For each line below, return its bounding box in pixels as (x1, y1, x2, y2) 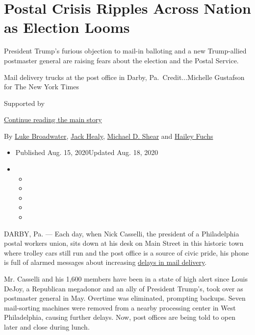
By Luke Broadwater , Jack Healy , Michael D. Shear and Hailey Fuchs (4, 130, 213, 141)
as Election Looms (4, 17, 130, 37)
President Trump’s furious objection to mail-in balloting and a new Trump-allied (4, 46, 247, 56)
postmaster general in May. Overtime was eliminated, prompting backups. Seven (4, 293, 246, 303)
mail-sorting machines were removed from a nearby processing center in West (4, 302, 236, 312)
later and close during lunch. (4, 321, 90, 332)
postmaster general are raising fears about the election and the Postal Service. (4, 55, 239, 65)
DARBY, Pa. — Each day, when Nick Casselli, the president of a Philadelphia (4, 228, 239, 238)
